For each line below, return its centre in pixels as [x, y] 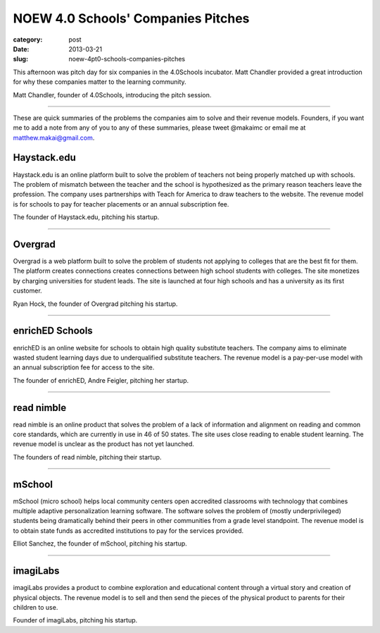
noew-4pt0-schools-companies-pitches [127, 59]
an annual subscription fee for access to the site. [84, 367]
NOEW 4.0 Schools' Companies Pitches [131, 18]
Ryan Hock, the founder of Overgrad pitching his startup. [95, 304]
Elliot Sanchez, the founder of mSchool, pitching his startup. [100, 543]
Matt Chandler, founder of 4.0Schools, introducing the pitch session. [112, 94]
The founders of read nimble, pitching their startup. [87, 457]
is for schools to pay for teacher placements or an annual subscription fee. [121, 204]
